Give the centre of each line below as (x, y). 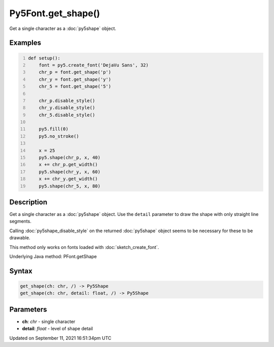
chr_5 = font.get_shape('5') (75, 87)
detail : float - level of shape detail (58, 329)
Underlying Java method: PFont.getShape (53, 257)
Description (28, 202)
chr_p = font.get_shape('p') (75, 72)
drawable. (20, 238)
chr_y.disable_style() (67, 108)
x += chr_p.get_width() (68, 165)
